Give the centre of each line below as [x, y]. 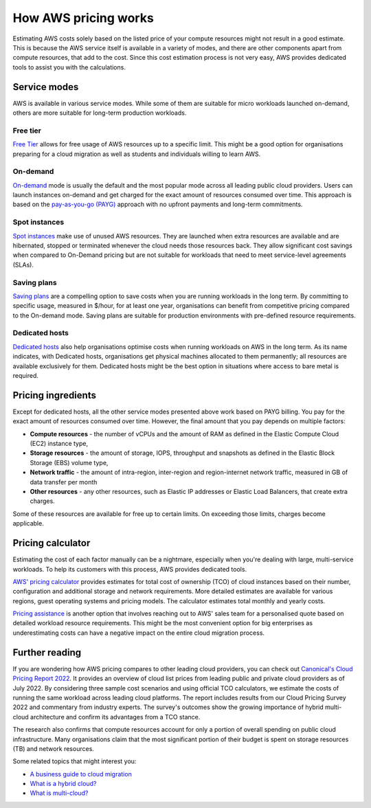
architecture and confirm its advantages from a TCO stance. [115, 717]
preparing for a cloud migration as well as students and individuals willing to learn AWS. [137, 154]
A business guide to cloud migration [81, 774]
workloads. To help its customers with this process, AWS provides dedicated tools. [130, 569]
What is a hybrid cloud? [63, 784]
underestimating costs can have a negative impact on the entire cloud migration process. [138, 633]
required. [26, 376]
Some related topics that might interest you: [75, 761]
